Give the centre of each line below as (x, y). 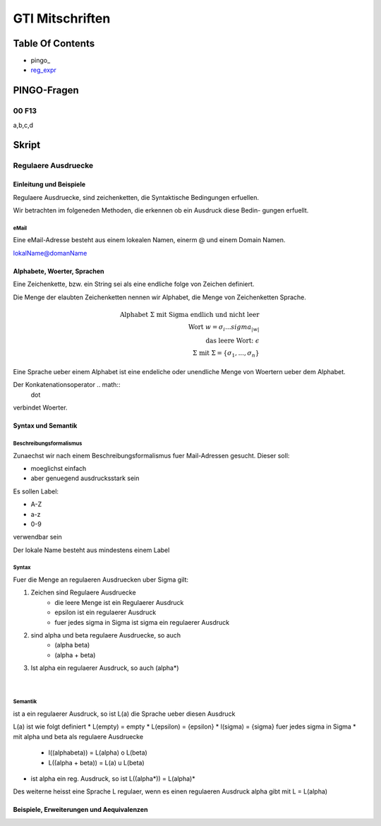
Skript (27, 145)
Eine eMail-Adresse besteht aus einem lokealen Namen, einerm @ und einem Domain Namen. (149, 240)
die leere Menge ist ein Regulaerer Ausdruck (119, 602)
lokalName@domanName (50, 253)
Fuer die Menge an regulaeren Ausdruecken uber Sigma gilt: (101, 580)
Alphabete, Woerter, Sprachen (59, 271)
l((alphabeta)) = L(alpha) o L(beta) (98, 753)
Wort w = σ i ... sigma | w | (224, 328)
